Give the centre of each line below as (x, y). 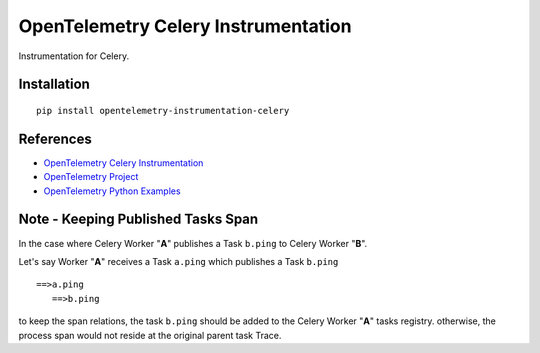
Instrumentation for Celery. (74, 56)
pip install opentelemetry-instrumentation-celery (163, 110)
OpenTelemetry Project (91, 177)
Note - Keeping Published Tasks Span (138, 219)
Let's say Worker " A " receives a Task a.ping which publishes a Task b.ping (178, 261)
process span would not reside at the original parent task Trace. (150, 335)
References (55, 138)
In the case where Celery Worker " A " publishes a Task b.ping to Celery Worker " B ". (193, 243)
